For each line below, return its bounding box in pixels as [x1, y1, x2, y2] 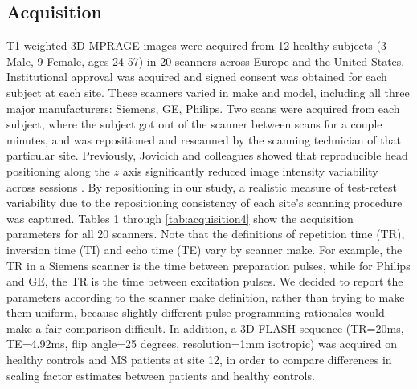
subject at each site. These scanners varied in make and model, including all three [6, 83, 410, 100]
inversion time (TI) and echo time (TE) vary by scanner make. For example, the [6, 241, 403, 257]
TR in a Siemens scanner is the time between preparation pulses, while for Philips [6, 257, 411, 274]
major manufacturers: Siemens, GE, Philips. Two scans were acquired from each [6, 99, 400, 116]
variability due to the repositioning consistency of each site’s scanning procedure [6, 194, 403, 211]
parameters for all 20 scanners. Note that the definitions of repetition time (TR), [6, 225, 405, 242]
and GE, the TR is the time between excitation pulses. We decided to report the [6, 273, 403, 290]
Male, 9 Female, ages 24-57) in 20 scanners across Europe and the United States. [6, 52, 405, 69]
